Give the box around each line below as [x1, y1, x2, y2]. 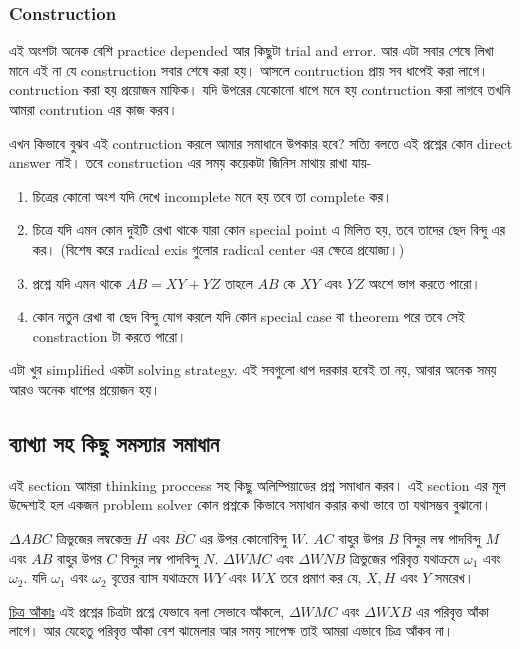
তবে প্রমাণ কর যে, [280, 567, 362, 588]
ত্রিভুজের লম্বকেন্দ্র [56, 527, 132, 548]
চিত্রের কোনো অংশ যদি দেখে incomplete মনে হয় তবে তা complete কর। [32, 185, 393, 206]
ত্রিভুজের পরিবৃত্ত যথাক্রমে [349, 547, 460, 568]
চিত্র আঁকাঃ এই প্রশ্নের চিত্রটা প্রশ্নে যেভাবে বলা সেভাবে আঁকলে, [9, 600, 285, 621]
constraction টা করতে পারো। [32, 325, 187, 346]
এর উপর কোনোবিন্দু [199, 527, 287, 548]
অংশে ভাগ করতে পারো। [368, 272, 481, 293]
